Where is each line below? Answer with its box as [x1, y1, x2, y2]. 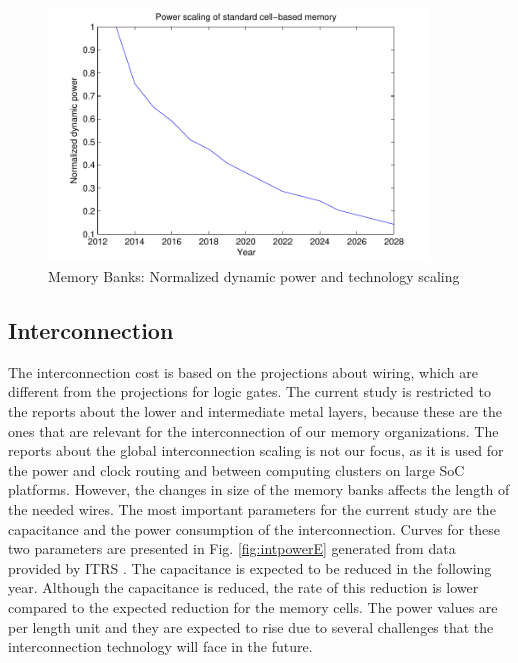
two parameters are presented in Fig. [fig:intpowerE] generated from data [8, 538, 456, 559]
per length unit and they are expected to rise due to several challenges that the [8, 616, 494, 637]
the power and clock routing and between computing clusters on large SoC [8, 459, 465, 480]
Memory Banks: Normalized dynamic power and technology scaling [48, 265, 460, 286]
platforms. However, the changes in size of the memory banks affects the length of [8, 479, 510, 500]
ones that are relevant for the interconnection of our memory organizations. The [8, 420, 499, 441]
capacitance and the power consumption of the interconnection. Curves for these [8, 518, 500, 539]
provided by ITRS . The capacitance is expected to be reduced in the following [8, 557, 492, 578]
